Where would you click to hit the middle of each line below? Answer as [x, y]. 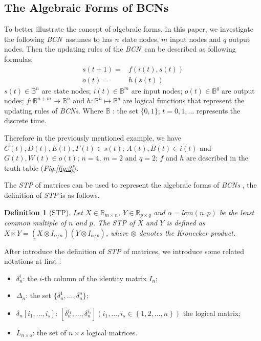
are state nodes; [66, 90]
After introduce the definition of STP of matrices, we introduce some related [124, 251]
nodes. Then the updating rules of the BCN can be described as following [120, 49]
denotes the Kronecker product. [187, 232]
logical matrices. [112, 332]
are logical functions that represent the [183, 100]
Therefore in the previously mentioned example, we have [93, 138]
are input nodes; [157, 90]
